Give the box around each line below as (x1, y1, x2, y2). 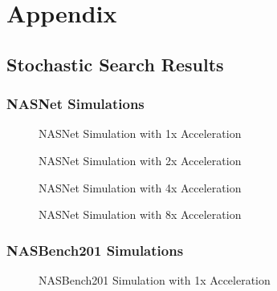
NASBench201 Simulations (6, 240, 184, 260)
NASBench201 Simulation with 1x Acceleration (39, 271, 271, 288)
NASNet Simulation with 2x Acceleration (39, 152, 242, 168)
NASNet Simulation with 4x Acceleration (39, 179, 242, 196)
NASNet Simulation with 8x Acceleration (39, 206, 242, 223)
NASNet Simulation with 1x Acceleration (39, 125, 242, 142)
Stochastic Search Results (6, 51, 224, 76)
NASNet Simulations (6, 94, 145, 114)
